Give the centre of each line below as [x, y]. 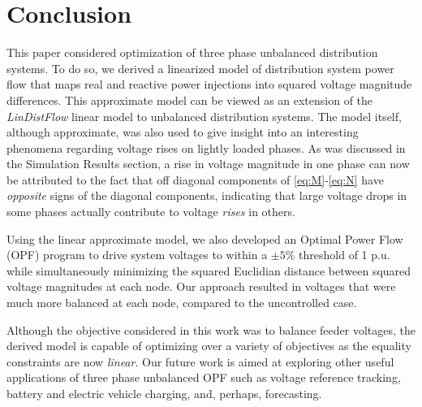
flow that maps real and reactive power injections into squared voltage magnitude [209, 84]
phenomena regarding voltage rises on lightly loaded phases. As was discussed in [206, 147]
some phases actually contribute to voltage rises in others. [151, 212]
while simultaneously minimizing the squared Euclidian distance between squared [209, 270]
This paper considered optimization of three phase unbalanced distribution [192, 52]
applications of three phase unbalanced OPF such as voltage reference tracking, [204, 377]
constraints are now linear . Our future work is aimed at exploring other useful [200, 361]
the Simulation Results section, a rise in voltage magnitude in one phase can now [208, 164]
